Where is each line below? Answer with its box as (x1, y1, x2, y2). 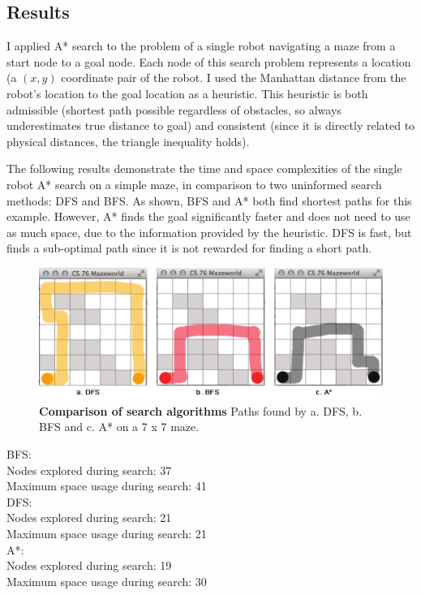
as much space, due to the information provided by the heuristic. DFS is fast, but (6, 223, 412, 240)
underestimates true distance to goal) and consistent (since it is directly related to (6, 117, 415, 134)
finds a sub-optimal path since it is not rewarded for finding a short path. (6, 239, 372, 257)
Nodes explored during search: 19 (6, 557, 172, 574)
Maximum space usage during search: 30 (6, 572, 207, 589)
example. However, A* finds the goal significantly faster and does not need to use (6, 208, 410, 225)
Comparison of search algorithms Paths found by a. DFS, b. (39, 402, 363, 419)
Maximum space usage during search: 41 (6, 477, 207, 494)
